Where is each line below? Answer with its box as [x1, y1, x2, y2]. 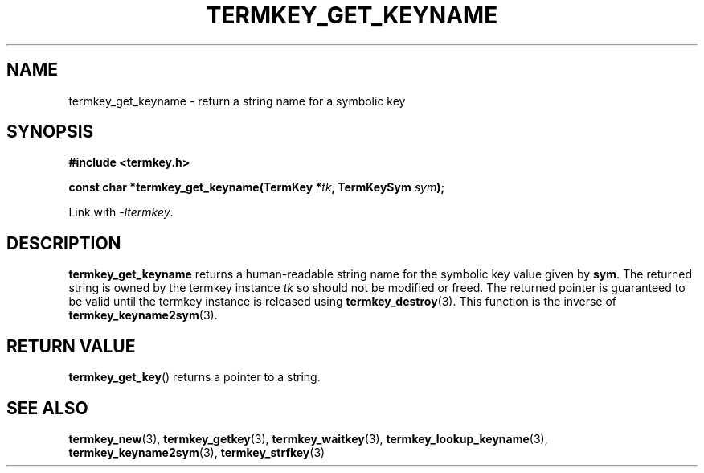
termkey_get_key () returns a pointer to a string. [68, 370, 321, 385]
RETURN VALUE [6, 335, 136, 356]
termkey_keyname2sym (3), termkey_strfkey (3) [68, 445, 325, 459]
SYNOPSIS [6, 121, 94, 142]
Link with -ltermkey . [68, 205, 174, 220]
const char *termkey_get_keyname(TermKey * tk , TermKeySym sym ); [68, 180, 445, 195]
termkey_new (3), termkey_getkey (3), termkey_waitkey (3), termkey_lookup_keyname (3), [68, 431, 548, 446]
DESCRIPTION [6, 232, 121, 253]
